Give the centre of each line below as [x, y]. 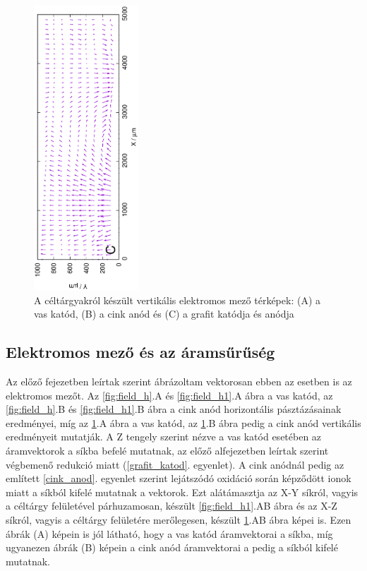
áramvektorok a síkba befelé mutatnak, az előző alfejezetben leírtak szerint [167, 450]
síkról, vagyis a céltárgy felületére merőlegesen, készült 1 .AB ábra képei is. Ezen [179, 519]
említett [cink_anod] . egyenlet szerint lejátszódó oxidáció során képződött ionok [179, 478]
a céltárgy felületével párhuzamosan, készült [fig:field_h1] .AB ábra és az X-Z [172, 506]
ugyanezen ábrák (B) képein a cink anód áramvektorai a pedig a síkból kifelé [172, 547]
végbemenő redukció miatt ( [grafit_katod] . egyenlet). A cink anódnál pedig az [175, 464]
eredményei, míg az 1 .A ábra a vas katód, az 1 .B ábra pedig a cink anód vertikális [183, 422]
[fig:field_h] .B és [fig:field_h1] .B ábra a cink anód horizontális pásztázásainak [174, 409]
